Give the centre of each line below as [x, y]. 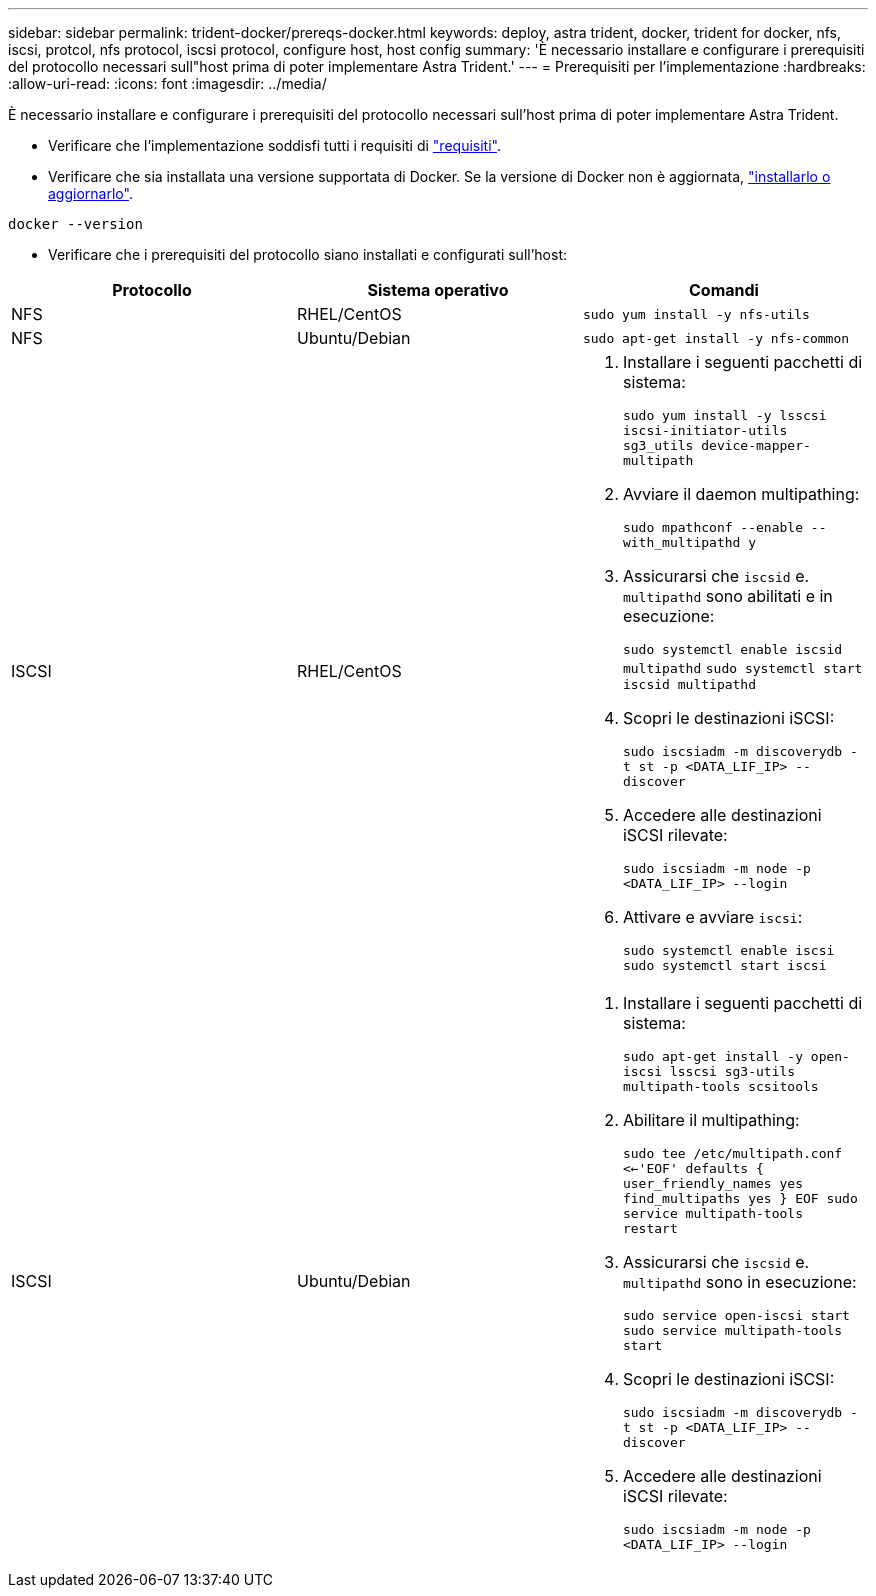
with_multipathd [681, 542]
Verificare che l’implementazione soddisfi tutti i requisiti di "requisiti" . [274, 145]
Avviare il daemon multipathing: [741, 494]
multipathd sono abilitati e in [727, 596]
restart [650, 1228]
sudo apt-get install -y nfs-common [716, 338]
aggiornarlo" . [90, 193]
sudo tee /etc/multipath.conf [732, 1153]
